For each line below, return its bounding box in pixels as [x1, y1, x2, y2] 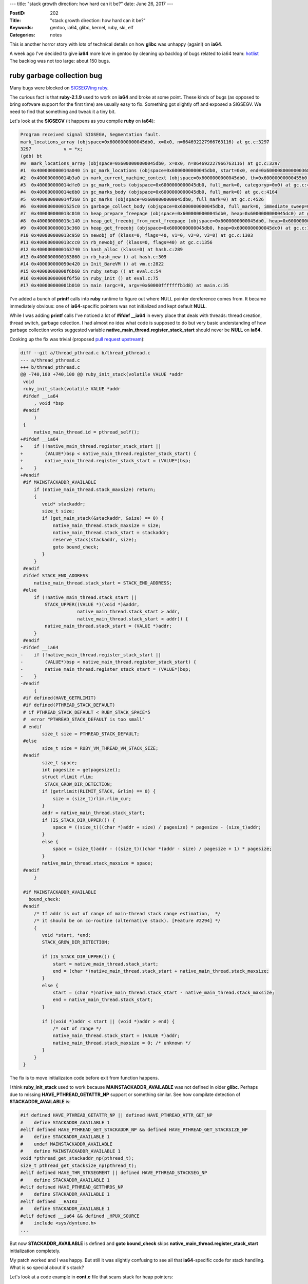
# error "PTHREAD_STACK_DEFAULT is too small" [23, 716, 145, 723]
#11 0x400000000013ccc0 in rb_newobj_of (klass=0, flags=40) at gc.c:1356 [20, 239, 213, 246]
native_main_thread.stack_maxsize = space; [42, 860, 153, 866]
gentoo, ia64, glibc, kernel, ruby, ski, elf [50, 25, 133, 31]
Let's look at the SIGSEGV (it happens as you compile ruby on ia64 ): [9, 118, 155, 124]
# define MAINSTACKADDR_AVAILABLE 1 [20, 1148, 121, 1154]
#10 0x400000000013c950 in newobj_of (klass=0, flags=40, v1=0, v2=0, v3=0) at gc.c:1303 [20, 232, 254, 238]
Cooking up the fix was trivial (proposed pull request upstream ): [9, 336, 145, 343]
